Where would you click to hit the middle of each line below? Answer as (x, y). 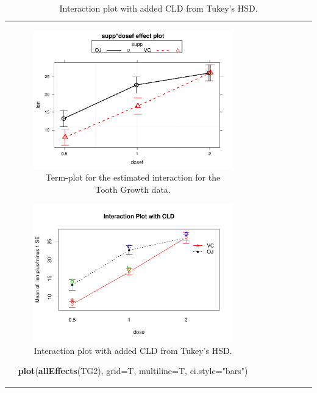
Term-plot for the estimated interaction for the (133, 177)
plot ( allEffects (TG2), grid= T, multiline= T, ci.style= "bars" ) (133, 371)
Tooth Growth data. (133, 189)
